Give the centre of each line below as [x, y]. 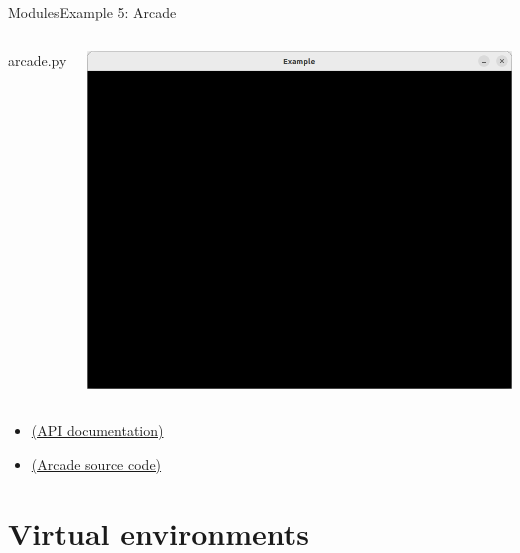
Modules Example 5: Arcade [92, 12]
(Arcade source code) [96, 464]
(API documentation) [97, 430]
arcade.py [37, 59]
